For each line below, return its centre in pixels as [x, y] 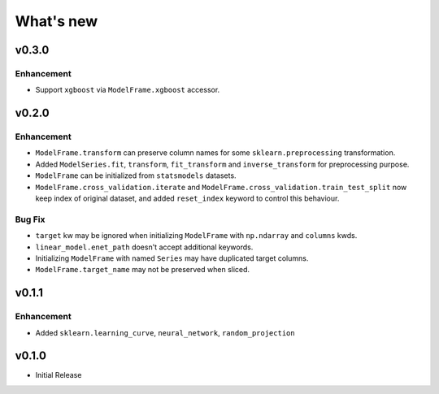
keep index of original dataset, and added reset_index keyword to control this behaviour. [187, 198]
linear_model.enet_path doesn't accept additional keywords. [144, 247]
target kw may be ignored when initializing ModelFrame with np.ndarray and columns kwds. [196, 236]
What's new [57, 21]
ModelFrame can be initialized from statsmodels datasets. [136, 175]
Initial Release [59, 375]
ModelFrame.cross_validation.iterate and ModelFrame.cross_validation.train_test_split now [221, 187]
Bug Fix [30, 219]
